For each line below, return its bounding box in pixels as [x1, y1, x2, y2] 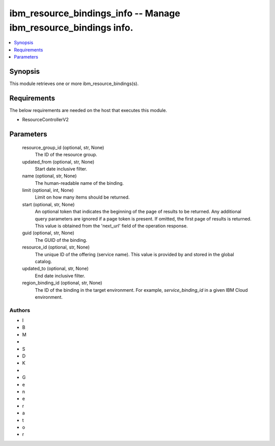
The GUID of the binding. [35, 237, 88, 243]
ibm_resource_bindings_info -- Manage [9, 8, 180, 19]
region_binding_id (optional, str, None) [22, 280, 102, 286]
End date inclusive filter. [35, 272, 86, 278]
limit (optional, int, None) [22, 187, 74, 193]
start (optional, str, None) [22, 201, 75, 207]
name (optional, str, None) [22, 173, 77, 179]
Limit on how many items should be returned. [35, 194, 130, 201]
